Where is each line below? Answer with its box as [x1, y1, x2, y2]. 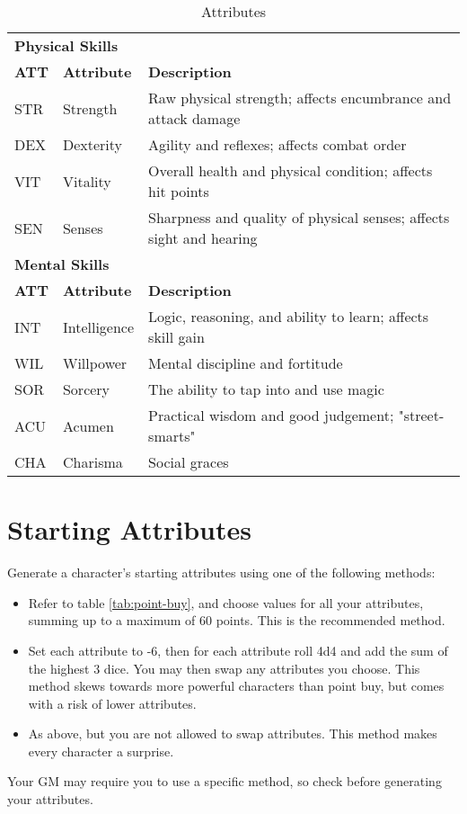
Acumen [62, 415, 114, 436]
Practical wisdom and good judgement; [148, 405, 394, 425]
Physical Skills [14, 35, 119, 56]
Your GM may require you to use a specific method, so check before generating [7, 772, 442, 791]
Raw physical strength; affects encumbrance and [148, 87, 452, 108]
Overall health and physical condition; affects [148, 160, 433, 181]
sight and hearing [148, 228, 258, 248]
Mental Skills [14, 254, 110, 274]
